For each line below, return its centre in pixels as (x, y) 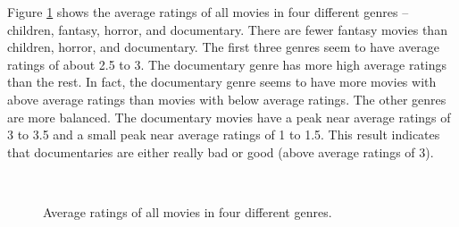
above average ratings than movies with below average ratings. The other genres (227, 99)
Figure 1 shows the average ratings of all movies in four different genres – (208, 12)
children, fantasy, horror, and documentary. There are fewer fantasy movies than (227, 29)
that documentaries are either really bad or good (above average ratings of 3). (221, 151)
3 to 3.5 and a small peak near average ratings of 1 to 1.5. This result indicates (224, 135)
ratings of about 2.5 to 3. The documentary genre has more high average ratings (227, 64)
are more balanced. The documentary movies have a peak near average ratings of (229, 117)
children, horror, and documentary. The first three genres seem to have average (223, 47)
